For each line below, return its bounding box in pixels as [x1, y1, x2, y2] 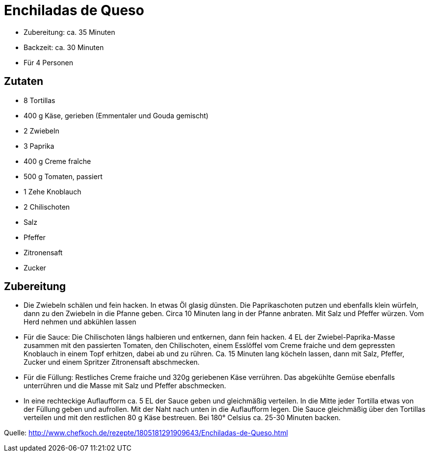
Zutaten [4, 75, 44, 88]
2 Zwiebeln [24, 126, 59, 135]
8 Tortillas [24, 96, 55, 105]
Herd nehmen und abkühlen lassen [24, 318, 136, 326]
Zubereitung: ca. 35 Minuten [24, 27, 115, 36]
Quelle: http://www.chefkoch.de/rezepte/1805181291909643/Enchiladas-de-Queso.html [4, 429, 288, 437]
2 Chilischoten [24, 202, 70, 211]
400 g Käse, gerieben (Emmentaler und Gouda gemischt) [24, 111, 209, 120]
